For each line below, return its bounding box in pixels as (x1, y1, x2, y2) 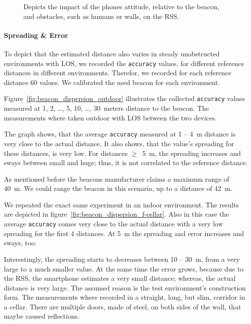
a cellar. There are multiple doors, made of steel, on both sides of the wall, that (4, 301, 241, 311)
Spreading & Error (4, 30, 68, 40)
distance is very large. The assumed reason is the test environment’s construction (4, 282, 246, 292)
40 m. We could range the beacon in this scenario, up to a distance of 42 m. (4, 183, 233, 193)
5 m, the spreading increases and (142, 148, 241, 158)
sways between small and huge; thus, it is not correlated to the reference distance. (4, 157, 248, 168)
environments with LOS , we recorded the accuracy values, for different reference (4, 58, 244, 68)
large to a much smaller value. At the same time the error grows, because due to (4, 263, 244, 273)
